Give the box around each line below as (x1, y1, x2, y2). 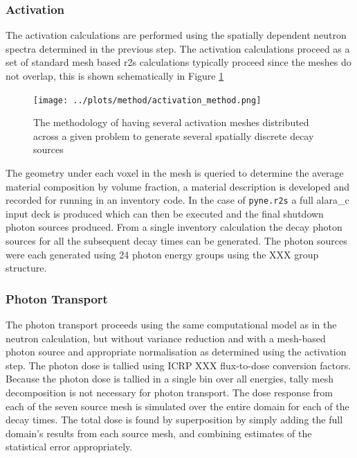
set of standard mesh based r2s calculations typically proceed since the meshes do (6, 55, 351, 69)
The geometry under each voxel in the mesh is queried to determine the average (6, 166, 344, 180)
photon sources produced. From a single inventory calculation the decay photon (6, 220, 342, 234)
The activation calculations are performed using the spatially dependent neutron (6, 28, 347, 42)
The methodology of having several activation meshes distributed (33, 115, 309, 130)
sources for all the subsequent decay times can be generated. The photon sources (6, 234, 347, 248)
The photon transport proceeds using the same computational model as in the (6, 317, 337, 332)
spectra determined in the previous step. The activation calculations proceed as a (6, 41, 350, 55)
